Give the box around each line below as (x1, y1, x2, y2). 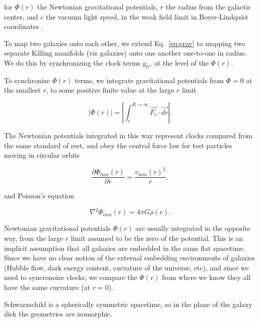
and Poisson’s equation (4, 190, 74, 201)
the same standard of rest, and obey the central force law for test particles (4, 140, 232, 150)
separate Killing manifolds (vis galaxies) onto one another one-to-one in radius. (4, 48, 247, 58)
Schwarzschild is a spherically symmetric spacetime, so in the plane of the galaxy (4, 298, 252, 309)
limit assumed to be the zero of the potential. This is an (71, 232, 243, 243)
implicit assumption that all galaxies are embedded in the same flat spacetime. (4, 242, 245, 253)
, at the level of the (150, 57, 209, 68)
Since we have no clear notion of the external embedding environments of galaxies (4, 252, 255, 263)
